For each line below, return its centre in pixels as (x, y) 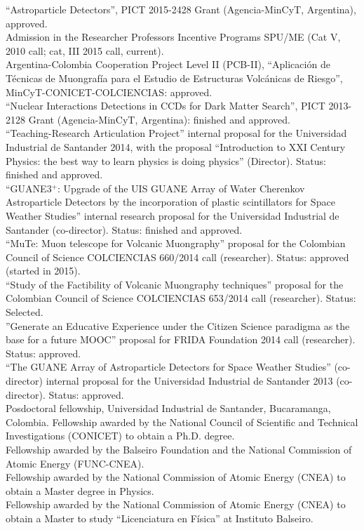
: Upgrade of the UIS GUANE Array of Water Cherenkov (181, 188)
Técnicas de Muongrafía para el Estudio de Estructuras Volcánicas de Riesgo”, (174, 78)
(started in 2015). (43, 271)
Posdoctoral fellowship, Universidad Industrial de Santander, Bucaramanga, (168, 408)
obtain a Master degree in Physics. (80, 490)
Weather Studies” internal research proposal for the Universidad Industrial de (173, 215)
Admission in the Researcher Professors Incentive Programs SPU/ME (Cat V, (173, 37)
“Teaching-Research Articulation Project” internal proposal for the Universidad (176, 133)
